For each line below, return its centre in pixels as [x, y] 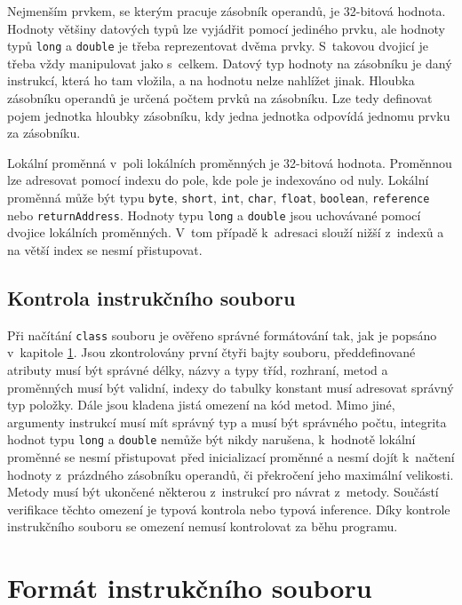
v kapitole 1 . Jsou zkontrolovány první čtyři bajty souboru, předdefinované [211, 352]
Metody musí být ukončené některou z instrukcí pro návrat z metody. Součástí [223, 492]
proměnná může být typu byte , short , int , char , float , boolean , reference [219, 197]
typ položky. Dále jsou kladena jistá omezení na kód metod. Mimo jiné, [201, 405]
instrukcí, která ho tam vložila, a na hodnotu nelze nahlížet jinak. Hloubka [211, 80]
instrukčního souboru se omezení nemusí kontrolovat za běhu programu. [203, 526]
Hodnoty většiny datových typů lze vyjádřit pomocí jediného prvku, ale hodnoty [226, 28]
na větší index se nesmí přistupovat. [105, 249]
